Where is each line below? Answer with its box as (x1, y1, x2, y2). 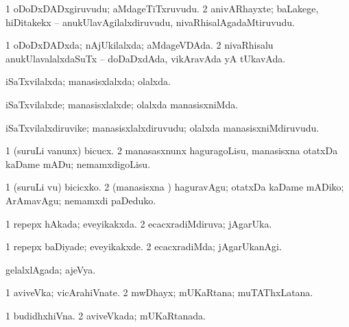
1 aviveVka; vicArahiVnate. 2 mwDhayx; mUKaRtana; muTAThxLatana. (5, 285, 313, 300)
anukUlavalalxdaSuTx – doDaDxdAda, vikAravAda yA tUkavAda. (5, 51, 286, 65)
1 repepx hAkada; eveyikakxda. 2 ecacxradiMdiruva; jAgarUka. (5, 216, 272, 230)
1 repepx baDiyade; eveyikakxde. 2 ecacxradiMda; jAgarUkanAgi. (5, 239, 282, 254)
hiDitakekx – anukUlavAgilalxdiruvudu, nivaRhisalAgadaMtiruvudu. (5, 14, 295, 29)
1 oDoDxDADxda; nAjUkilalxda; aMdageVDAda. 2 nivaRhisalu (5, 38, 274, 52)
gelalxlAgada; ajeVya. (5, 262, 96, 276)
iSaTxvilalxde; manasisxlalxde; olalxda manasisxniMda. (5, 97, 239, 111)
